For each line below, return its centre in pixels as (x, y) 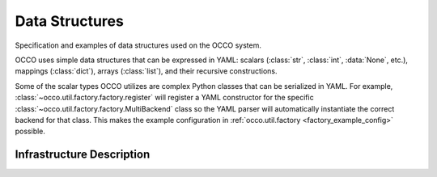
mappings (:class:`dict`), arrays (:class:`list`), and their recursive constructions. (146, 71)
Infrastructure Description (83, 155)
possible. (30, 131)
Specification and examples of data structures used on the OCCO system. (138, 45)
